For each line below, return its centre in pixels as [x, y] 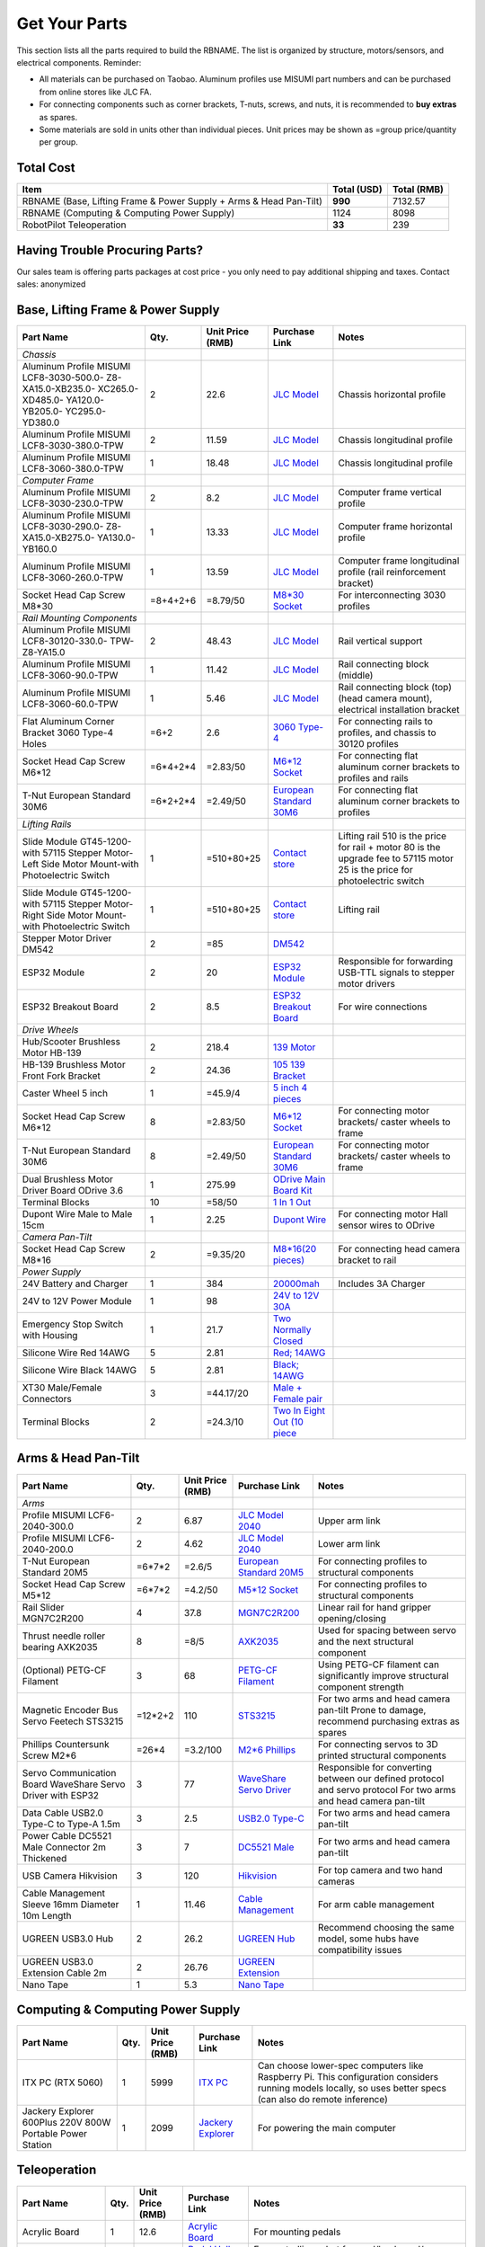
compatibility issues [360, 1949]
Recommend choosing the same [386, 1927]
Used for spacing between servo [387, 1630]
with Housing [50, 1335]
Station [37, 2145]
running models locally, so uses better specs [352, 2088]
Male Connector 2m [64, 1847]
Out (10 [288, 1422]
